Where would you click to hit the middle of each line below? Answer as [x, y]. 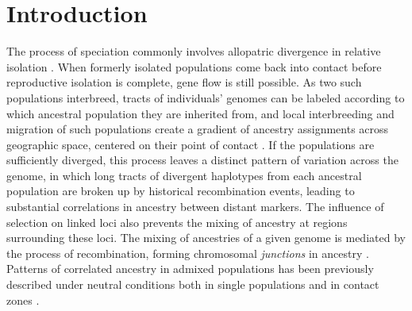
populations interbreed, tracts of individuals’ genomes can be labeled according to [206, 97]
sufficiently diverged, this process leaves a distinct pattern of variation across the [202, 160]
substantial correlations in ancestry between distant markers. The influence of [195, 207]
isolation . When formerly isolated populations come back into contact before [194, 66]
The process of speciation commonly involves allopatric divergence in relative [194, 51]
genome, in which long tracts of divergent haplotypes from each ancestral [184, 175]
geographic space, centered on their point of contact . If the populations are [191, 144]
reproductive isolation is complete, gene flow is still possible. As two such [184, 82]
